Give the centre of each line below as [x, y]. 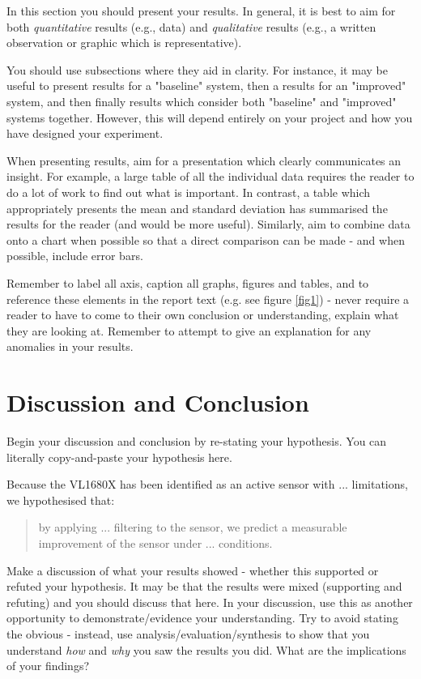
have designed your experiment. [85, 133]
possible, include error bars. [75, 256]
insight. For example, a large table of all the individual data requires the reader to [210, 176]
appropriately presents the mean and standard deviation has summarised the [197, 208]
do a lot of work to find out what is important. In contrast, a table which [189, 192]
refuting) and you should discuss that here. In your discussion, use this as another [210, 602]
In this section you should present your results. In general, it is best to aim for [201, 11]
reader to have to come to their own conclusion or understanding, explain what [203, 315]
